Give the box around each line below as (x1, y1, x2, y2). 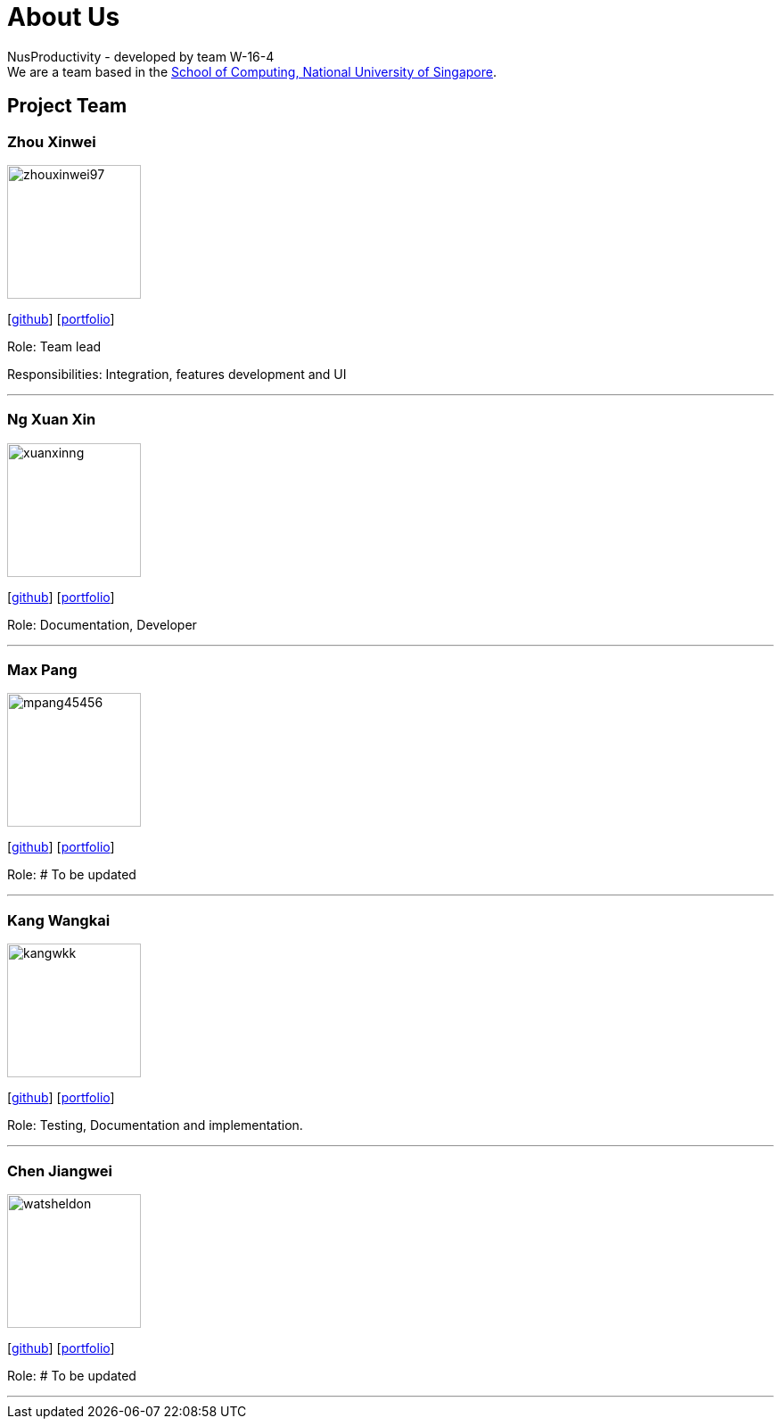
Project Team (7, 95, 127, 118)
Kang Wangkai (7, 911, 111, 929)
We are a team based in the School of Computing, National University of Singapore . (7, 63, 497, 79)
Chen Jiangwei (7, 1161, 112, 1180)
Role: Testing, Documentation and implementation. (7, 1117, 303, 1133)
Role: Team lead (7, 338, 102, 354)
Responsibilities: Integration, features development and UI (7, 366, 347, 382)
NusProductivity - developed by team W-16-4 (7, 48, 275, 64)
